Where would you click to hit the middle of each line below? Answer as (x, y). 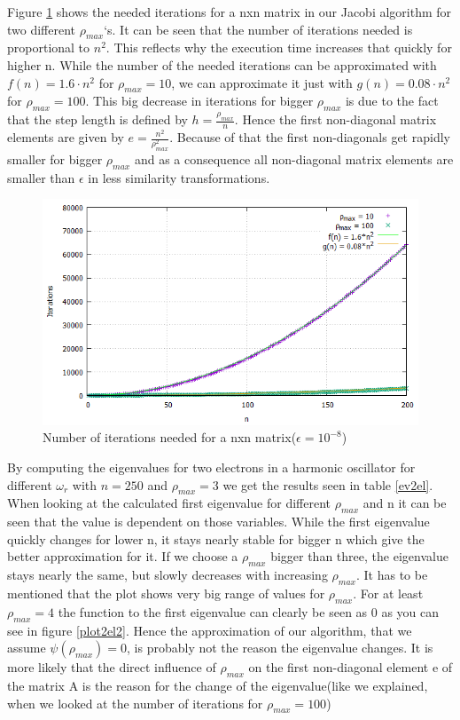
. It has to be (392, 575)
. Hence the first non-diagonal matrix (335, 119)
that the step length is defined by (97, 119)
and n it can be (405, 503)
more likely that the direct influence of (112, 667)
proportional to (49, 47)
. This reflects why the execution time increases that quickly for (279, 47)
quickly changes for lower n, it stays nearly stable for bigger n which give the (216, 538)
